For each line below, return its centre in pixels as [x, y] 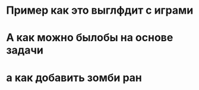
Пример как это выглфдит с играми [100, 10]
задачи [25, 50]
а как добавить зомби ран [74, 77]
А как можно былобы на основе [90, 38]
